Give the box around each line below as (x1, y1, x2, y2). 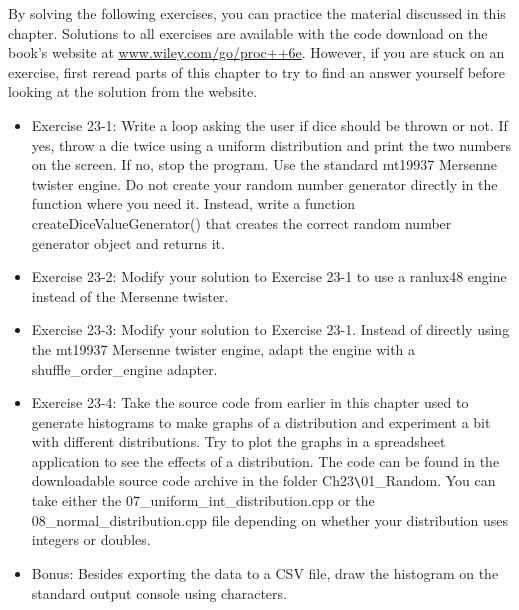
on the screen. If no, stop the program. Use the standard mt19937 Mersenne (31, 154, 498, 175)
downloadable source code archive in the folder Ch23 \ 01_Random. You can (31, 470, 496, 491)
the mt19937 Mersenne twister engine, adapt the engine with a (31, 338, 416, 359)
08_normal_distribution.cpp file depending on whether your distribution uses (31, 509, 509, 530)
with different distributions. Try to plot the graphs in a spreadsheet (31, 431, 446, 452)
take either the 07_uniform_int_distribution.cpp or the (31, 490, 375, 511)
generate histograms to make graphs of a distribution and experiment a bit (31, 411, 491, 432)
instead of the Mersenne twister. (31, 285, 229, 306)
